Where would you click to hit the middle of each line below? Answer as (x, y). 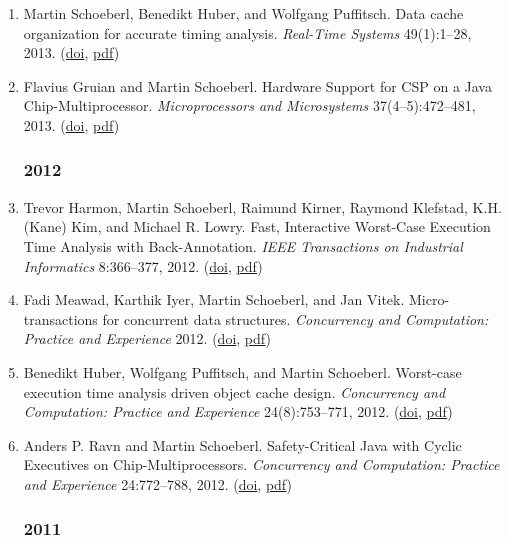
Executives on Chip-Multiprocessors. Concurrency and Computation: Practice (261, 464)
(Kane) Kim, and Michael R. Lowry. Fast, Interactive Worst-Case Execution (257, 226)
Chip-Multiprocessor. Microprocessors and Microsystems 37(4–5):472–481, (249, 105)
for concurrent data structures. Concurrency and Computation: (295, 318)
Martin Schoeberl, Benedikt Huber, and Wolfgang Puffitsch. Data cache (243, 13)
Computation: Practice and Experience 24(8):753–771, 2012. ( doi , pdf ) (238, 411)
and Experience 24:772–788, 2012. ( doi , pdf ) (157, 483)
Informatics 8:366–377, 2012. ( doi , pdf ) (143, 265)
